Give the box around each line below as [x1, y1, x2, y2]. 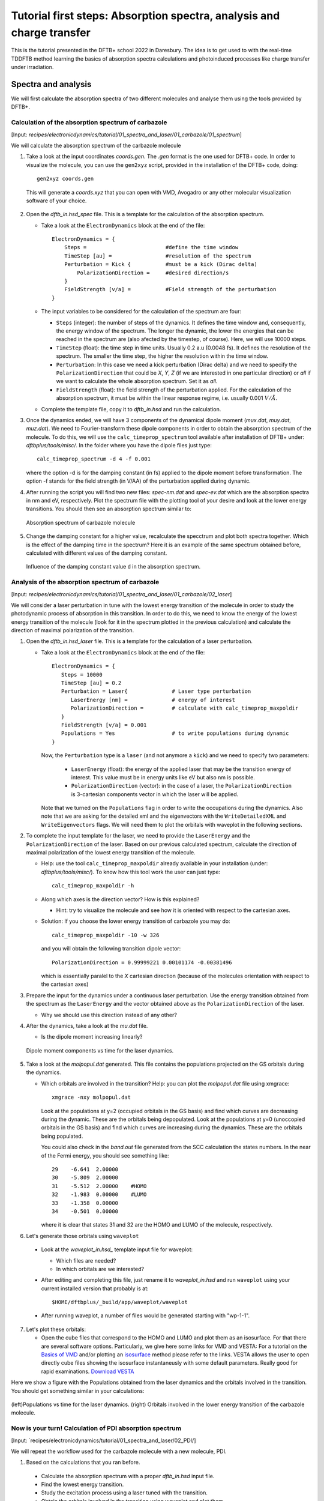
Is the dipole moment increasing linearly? [41, 1033, 143, 1040]
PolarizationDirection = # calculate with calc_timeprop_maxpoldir [70, 705, 299, 711]
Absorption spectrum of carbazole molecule [26, 519, 136, 526]
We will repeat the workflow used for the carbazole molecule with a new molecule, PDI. [11, 1448, 227, 1455]
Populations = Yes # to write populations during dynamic [61, 730, 289, 737]
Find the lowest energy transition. [41, 1481, 124, 1488]
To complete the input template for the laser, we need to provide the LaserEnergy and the [26, 832, 251, 839]
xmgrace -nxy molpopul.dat [52, 1094, 131, 1101]
